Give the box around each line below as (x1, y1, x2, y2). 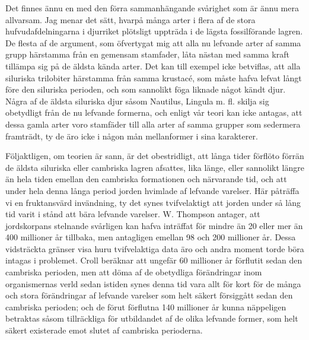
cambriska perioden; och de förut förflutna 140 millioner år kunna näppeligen (5, 300, 286, 313)
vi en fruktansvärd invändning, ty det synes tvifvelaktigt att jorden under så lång (5, 196, 301, 208)
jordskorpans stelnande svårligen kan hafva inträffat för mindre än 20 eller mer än (5, 219, 303, 231)
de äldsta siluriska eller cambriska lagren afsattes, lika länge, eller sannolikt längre (5, 161, 304, 173)
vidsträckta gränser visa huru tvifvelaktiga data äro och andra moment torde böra (5, 242, 304, 255)
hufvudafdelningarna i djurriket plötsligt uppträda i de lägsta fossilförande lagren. (5, 25, 303, 37)
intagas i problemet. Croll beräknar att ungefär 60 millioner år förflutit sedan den (5, 254, 302, 266)
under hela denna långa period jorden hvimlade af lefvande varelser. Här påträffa (5, 184, 300, 196)
